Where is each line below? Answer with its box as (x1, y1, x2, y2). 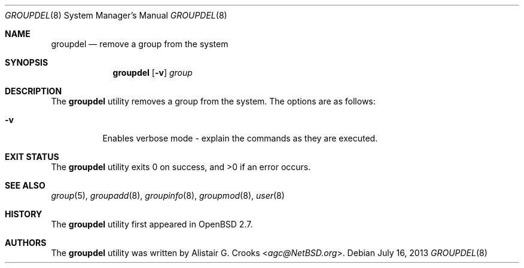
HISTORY (5, 209, 42, 219)
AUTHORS (5, 238, 47, 248)
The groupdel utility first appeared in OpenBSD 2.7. (51, 219, 253, 229)
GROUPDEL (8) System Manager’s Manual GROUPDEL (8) (5, 10, 227, 20)
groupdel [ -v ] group (112, 67, 193, 78)
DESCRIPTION (5, 86, 62, 96)
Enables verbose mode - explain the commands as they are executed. (102, 133, 378, 143)
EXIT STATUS (5, 152, 59, 162)
